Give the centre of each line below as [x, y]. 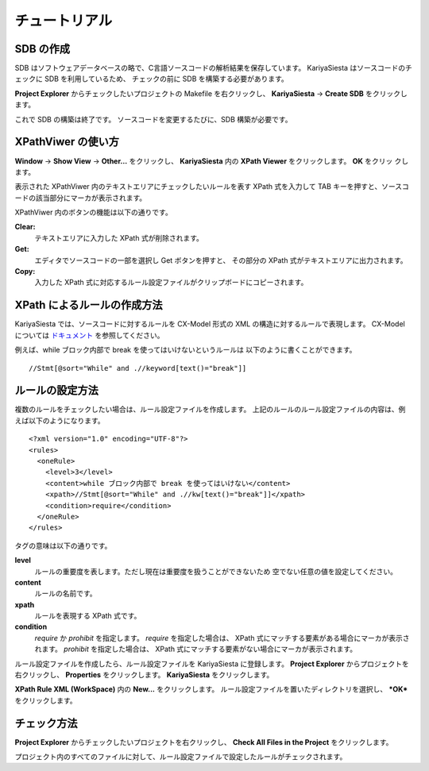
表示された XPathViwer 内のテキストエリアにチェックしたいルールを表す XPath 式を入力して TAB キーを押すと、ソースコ [212, 187]
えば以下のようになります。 [60, 420]
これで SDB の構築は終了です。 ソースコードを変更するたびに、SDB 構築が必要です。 [153, 119]
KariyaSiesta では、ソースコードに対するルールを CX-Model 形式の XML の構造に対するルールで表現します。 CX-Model [210, 324]
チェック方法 [46, 723]
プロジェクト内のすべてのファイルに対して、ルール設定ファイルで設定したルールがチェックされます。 [181, 757]
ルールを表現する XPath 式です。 [88, 616]
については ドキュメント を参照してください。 [89, 335]
